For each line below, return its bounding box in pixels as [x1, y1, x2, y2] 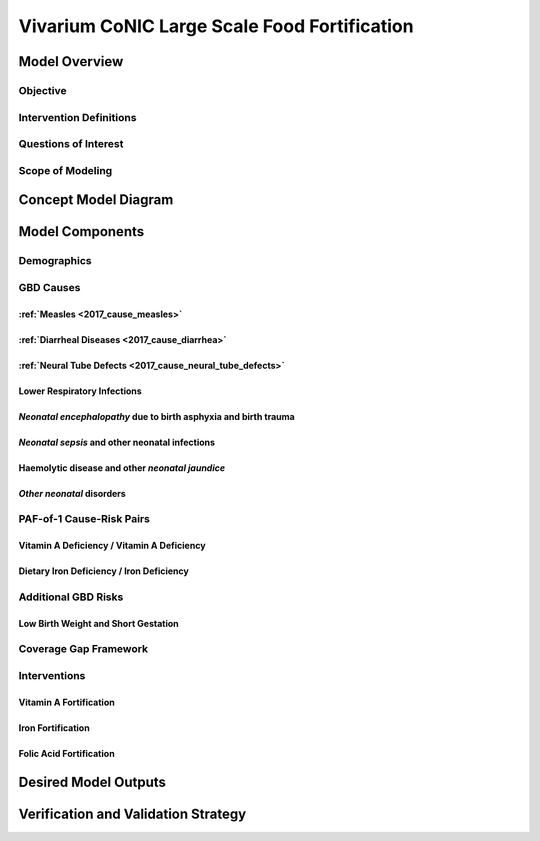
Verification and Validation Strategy [18, 805, 247, 822]
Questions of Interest [18, 137, 124, 151]
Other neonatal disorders [18, 487, 127, 499]
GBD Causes [18, 280, 81, 294]
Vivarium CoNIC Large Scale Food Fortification [18, 15, 414, 37]
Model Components [18, 223, 145, 240]
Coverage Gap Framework [18, 642, 149, 656]
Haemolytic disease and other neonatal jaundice [18, 461, 225, 474]
